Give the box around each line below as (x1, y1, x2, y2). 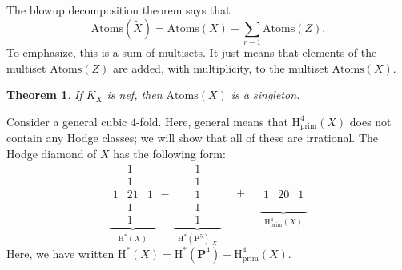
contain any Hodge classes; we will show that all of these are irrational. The (6, 129, 379, 146)
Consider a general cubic (6, 113, 127, 129)
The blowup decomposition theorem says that (6, 2, 231, 18)
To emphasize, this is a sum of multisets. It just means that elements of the (6, 43, 377, 60)
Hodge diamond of (6, 145, 97, 162)
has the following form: (113, 145, 226, 162)
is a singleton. (231, 86, 300, 103)
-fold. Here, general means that (135, 113, 288, 129)
